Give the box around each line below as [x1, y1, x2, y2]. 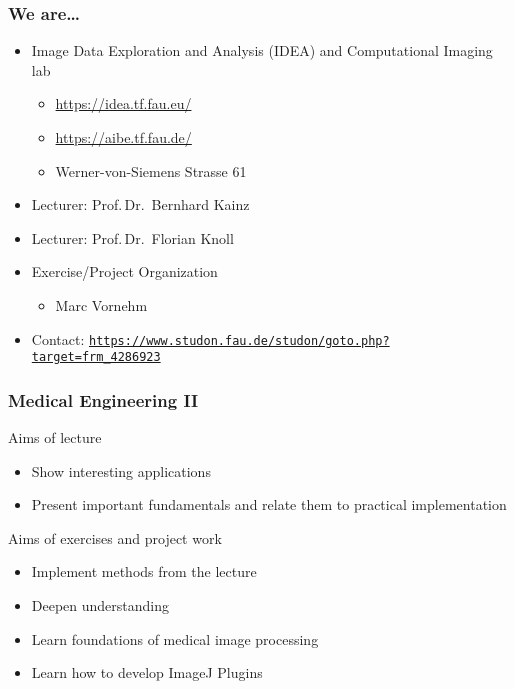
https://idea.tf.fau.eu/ [55, 93, 192, 114]
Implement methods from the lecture [31, 561, 257, 582]
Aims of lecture [8, 427, 102, 448]
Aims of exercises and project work [8, 527, 222, 548]
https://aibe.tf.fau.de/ [55, 127, 192, 147]
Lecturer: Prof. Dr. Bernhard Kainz [31, 194, 250, 215]
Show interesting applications [31, 460, 211, 481]
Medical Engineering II [8, 387, 199, 412]
